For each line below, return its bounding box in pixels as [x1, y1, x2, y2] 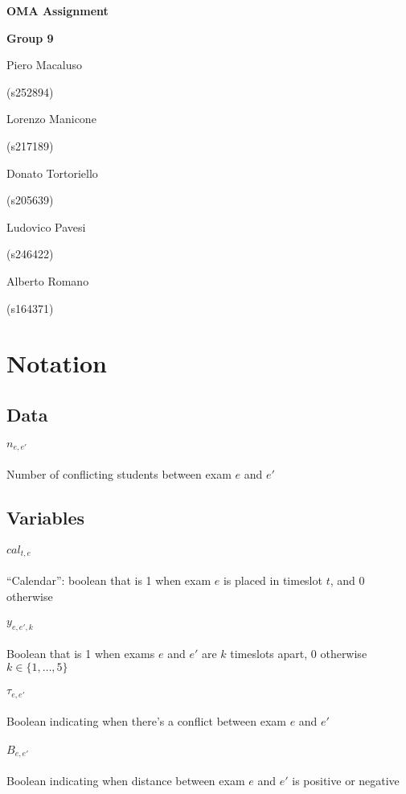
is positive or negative [292, 771, 400, 788]
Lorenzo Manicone [6, 110, 96, 127]
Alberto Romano [6, 272, 89, 289]
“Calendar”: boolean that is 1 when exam [6, 571, 211, 588]
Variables [6, 504, 85, 529]
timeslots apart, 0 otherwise [230, 645, 367, 662]
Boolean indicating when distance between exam [6, 771, 245, 788]
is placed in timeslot [223, 571, 322, 588]
